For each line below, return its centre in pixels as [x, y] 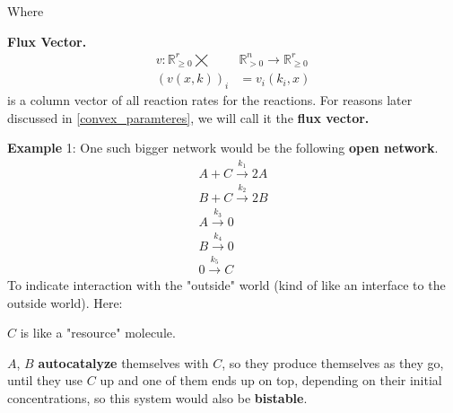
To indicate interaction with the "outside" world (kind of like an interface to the [226, 284]
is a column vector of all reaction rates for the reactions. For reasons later [210, 100]
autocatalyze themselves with [123, 362]
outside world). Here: [65, 302]
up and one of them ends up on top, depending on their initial [271, 380]
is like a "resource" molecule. [98, 333]
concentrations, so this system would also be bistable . [157, 397]
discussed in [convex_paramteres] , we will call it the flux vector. [188, 117]
